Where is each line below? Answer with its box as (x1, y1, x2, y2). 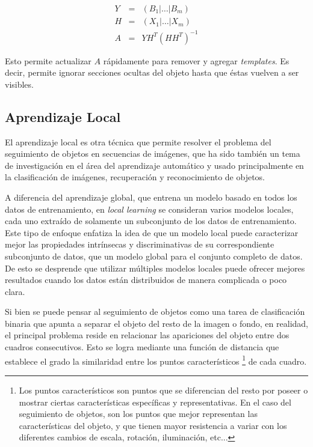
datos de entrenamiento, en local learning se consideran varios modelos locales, (5, 202, 294, 215)
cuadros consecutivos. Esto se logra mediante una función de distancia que (5, 341, 279, 353)
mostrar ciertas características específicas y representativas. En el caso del (19, 395, 291, 408)
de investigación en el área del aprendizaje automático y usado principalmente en (5, 159, 304, 171)
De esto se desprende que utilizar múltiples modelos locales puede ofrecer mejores (5, 261, 305, 274)
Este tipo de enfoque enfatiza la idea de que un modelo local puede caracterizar (5, 226, 299, 239)
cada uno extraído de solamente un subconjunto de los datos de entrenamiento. (5, 214, 297, 227)
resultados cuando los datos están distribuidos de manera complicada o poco (5, 273, 287, 286)
